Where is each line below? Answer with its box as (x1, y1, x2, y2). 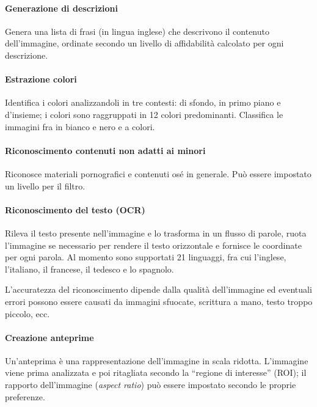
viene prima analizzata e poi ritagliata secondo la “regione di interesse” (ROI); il (5, 366, 307, 379)
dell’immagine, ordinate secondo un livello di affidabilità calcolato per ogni (5, 37, 284, 50)
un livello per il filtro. (5, 179, 86, 192)
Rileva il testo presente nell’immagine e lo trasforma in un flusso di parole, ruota (5, 226, 307, 239)
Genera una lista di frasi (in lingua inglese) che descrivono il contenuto (5, 24, 269, 37)
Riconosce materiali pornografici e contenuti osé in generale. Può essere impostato (5, 167, 312, 180)
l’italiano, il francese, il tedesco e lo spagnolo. (5, 262, 174, 275)
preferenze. (5, 390, 45, 403)
